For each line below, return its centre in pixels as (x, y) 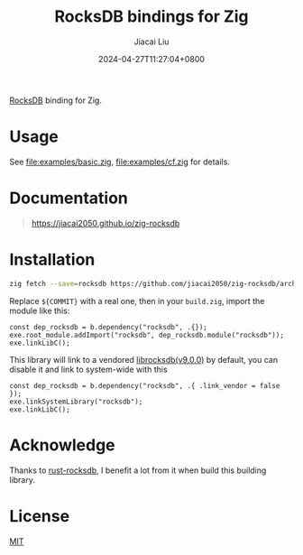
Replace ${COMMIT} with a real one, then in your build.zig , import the (137, 301)
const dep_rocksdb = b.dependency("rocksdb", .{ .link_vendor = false (145, 385)
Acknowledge (62, 445)
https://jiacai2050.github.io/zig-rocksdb (106, 223)
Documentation (69, 198)
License (40, 516)
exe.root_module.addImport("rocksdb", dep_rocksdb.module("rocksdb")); (147, 335)
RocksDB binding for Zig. (55, 100)
